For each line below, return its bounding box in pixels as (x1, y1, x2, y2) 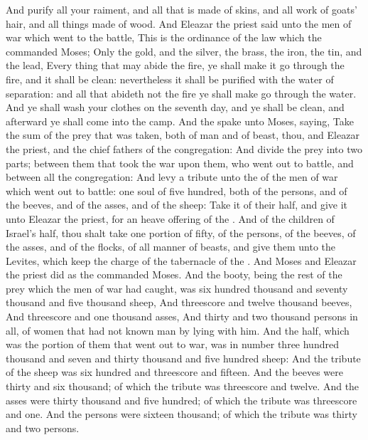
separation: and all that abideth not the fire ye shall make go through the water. (6, 85, 357, 100)
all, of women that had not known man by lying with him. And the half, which (6, 323, 350, 337)
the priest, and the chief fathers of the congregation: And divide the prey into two (6, 141, 362, 156)
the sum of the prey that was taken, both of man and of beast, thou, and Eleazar (6, 127, 359, 142)
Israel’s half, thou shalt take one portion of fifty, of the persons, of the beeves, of (6, 225, 356, 240)
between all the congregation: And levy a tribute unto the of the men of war (6, 169, 338, 184)
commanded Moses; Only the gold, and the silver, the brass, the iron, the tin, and (6, 43, 362, 58)
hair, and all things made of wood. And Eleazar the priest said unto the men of (6, 16, 352, 31)
